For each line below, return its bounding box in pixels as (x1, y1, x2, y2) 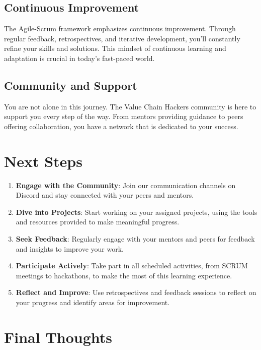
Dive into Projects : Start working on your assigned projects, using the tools (16, 206, 257, 217)
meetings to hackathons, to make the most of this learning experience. (16, 270, 232, 280)
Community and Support (4, 77, 137, 93)
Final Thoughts (4, 326, 113, 347)
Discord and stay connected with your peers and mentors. (16, 190, 194, 200)
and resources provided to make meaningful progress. (16, 216, 180, 227)
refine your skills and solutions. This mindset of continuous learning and (4, 43, 226, 53)
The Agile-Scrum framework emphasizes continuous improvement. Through (4, 23, 236, 34)
